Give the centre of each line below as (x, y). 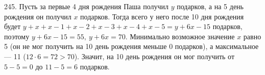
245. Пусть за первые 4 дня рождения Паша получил (86, 6)
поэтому (17, 36)
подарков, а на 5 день (210, 6)
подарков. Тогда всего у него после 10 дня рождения (162, 16)
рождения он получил (38, 16)
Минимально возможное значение (182, 36)
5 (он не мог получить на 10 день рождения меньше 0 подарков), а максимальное (131, 46)
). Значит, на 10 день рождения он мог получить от (154, 56)
